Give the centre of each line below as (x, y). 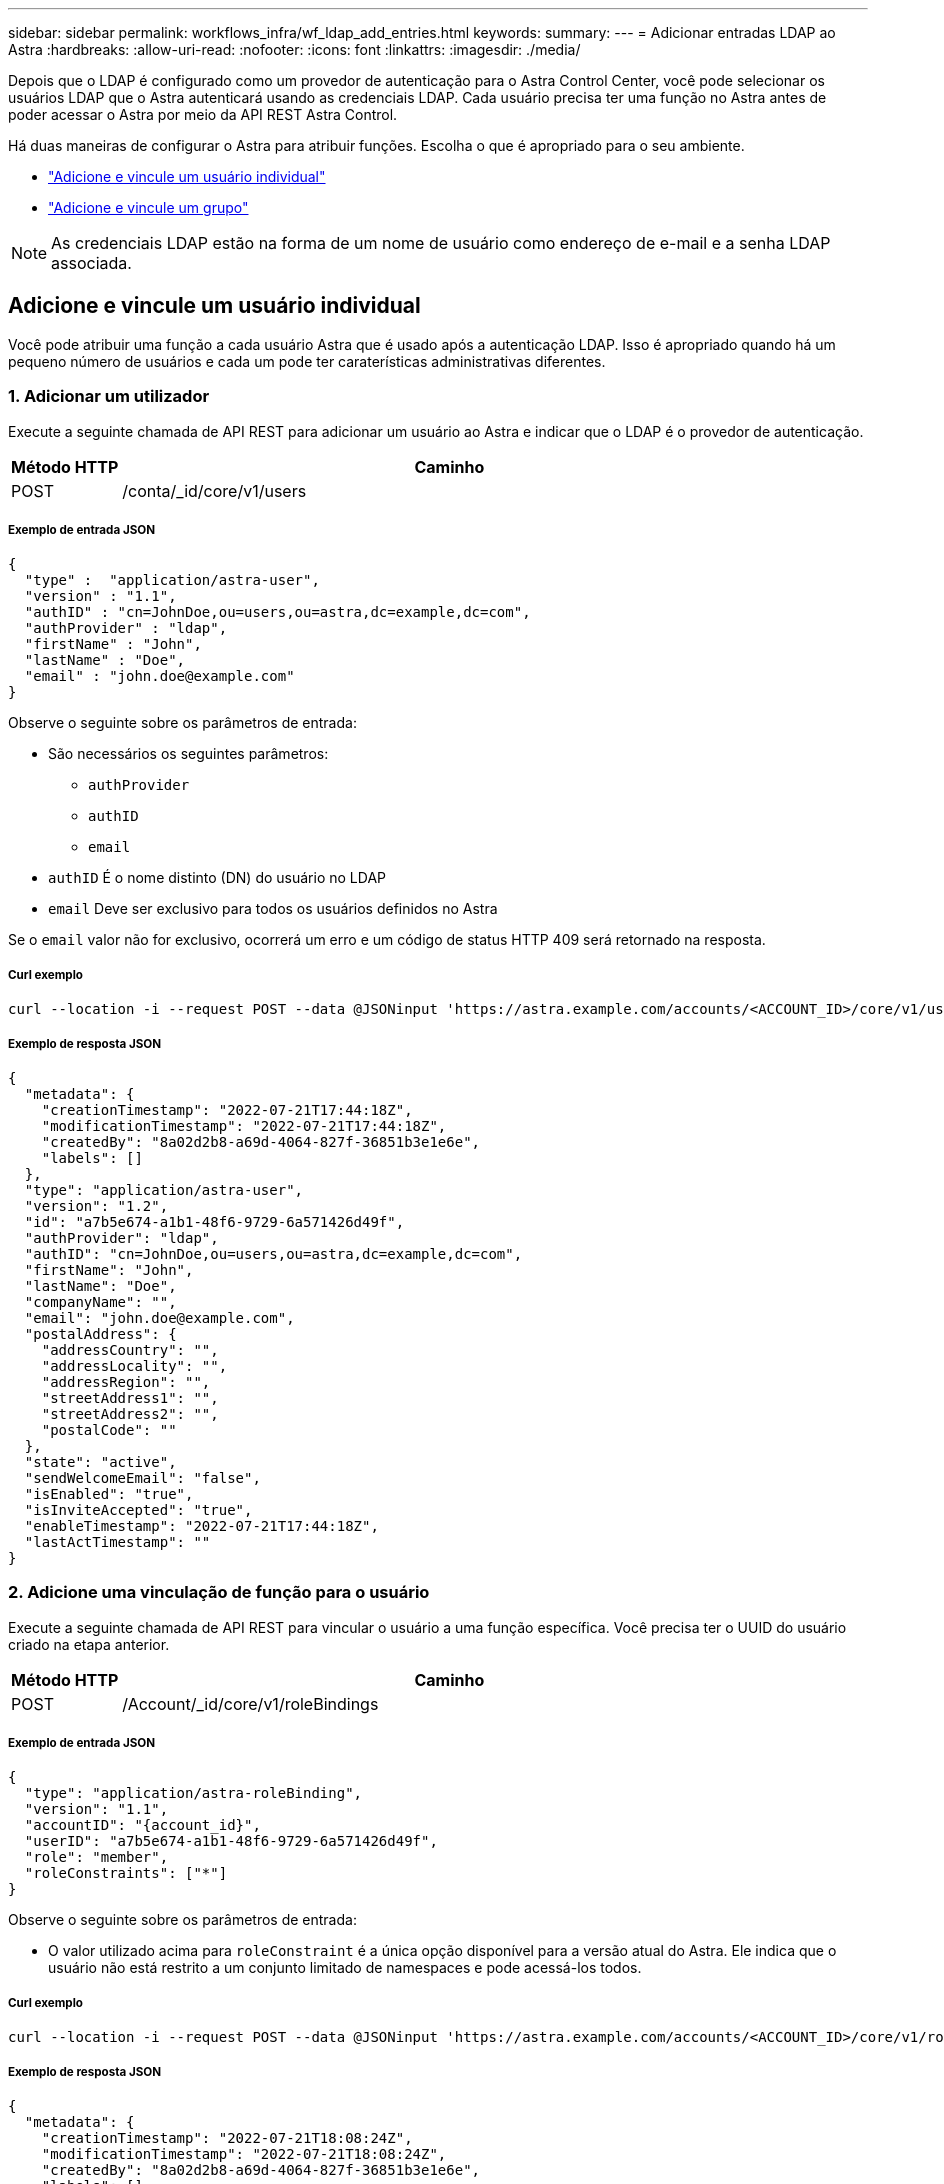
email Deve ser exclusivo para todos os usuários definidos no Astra (273, 909)
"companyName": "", (100, 1301)
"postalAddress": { (100, 1333)
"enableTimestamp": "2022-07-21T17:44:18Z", (201, 1525)
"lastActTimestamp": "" (117, 1541)
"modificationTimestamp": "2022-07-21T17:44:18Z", (244, 1125)
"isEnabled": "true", (109, 1493)
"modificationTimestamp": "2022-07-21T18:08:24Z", (244, 2154)
